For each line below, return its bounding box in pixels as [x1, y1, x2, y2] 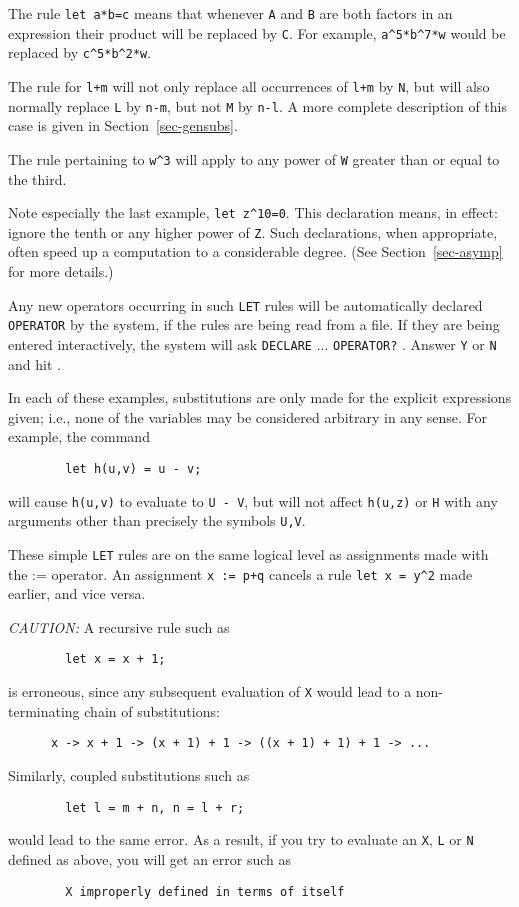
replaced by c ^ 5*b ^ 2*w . [8, 42, 152, 63]
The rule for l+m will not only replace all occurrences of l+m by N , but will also [8, 75, 490, 96]
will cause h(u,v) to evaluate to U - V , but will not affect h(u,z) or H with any [8, 490, 498, 511]
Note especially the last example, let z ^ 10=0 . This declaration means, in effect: [8, 202, 498, 223]
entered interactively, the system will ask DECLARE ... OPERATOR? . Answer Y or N [8, 333, 497, 354]
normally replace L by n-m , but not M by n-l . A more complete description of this [8, 95, 508, 116]
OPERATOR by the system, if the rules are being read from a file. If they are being [8, 314, 500, 335]
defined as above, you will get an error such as [8, 848, 292, 869]
